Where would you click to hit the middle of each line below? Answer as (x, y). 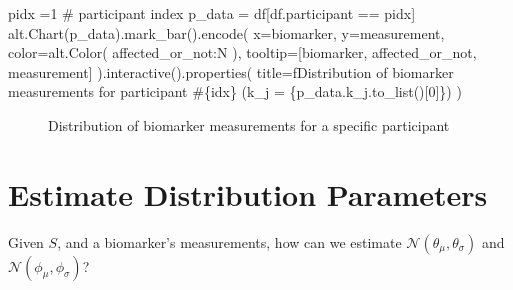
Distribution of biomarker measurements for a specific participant (249, 124)
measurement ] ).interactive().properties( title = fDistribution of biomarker (231, 71)
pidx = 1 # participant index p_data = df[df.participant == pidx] (212, 13)
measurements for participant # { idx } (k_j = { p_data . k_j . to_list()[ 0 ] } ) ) (235, 91)
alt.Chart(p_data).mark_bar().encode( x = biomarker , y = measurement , (226, 32)
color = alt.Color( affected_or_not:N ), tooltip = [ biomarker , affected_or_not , (242, 52)
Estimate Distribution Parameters (248, 193)
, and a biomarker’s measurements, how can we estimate (229, 241)
